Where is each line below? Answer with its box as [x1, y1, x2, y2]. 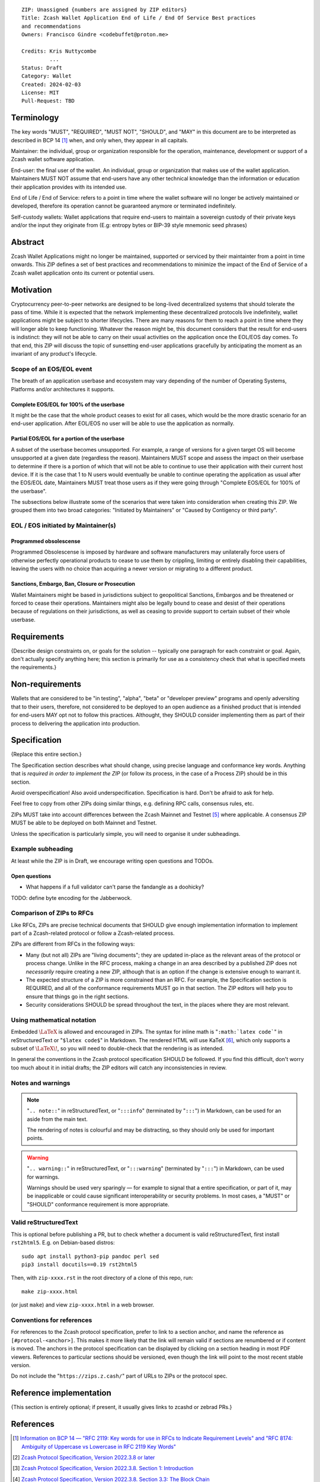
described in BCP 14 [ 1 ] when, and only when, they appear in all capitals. [11, 136, 188, 143]
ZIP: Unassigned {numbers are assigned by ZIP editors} [21, 7, 187, 13]
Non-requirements [11, 679, 81, 689]
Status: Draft [21, 64, 62, 71]
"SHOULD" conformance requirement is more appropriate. [27, 1200, 170, 1208]
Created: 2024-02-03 [21, 81, 81, 88]
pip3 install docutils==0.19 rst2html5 [21, 1261, 137, 1268]
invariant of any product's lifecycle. [11, 350, 97, 357]
